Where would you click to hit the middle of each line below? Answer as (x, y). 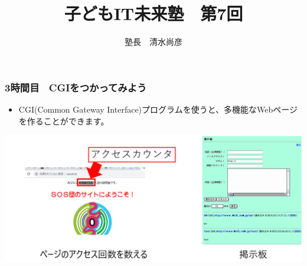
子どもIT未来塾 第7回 (153, 13)
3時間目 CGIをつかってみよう (76, 87)
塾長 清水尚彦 (153, 42)
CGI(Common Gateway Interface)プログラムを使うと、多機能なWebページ (158, 109)
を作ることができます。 (64, 121)
